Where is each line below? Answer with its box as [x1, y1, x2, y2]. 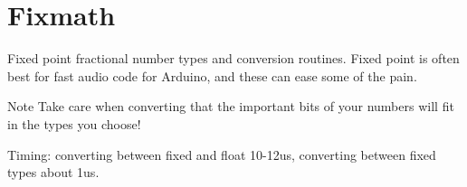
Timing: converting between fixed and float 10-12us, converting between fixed [7, 145, 436, 164]
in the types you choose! [7, 114, 141, 133]
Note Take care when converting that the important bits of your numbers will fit [7, 97, 454, 116]
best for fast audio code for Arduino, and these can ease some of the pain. [7, 66, 417, 85]
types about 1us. [7, 163, 100, 182]
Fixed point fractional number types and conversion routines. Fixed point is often [7, 49, 460, 68]
